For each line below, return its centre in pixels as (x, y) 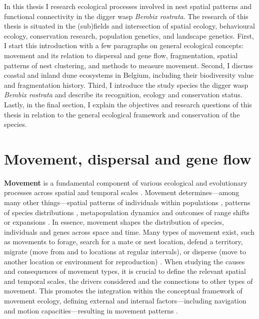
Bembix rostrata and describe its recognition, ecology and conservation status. (123, 95)
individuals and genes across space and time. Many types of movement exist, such (129, 231)
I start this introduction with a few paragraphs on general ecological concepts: (124, 45)
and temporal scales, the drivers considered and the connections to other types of (128, 281)
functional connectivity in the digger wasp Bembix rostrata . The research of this (126, 16)
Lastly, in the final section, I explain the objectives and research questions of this (128, 104)
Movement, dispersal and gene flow (128, 158)
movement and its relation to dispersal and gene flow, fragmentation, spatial (121, 55)
